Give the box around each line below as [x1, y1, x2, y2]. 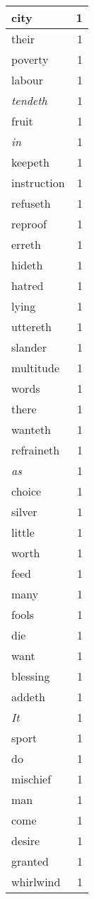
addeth [11, 688, 46, 705]
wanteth [11, 421, 52, 437]
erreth [11, 236, 41, 252]
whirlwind [11, 873, 61, 890]
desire [11, 832, 40, 849]
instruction [11, 174, 65, 191]
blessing [11, 668, 50, 684]
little [11, 524, 35, 540]
